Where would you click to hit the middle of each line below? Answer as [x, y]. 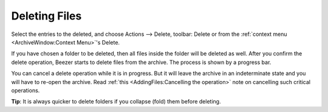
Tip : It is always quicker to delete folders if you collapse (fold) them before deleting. [116, 102]
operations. [26, 90]
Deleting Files [46, 16]
